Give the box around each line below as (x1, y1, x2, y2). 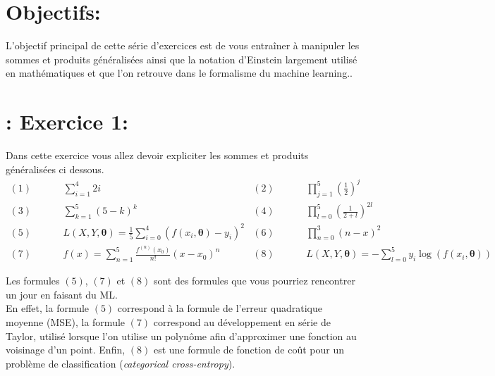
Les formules (6, 273, 60, 288)
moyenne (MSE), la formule (6, 314, 126, 329)
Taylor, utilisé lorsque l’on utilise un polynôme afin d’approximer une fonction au (6, 328, 357, 343)
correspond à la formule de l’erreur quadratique (117, 301, 322, 315)
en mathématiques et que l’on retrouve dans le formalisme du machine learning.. (6, 65, 353, 80)
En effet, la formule (6, 301, 90, 315)
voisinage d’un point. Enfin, (6, 342, 126, 357)
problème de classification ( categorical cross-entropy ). (6, 356, 236, 370)
